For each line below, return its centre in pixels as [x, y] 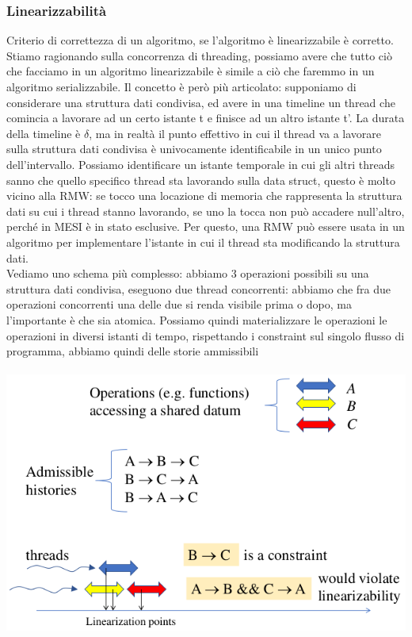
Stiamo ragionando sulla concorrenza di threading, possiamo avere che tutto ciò [199, 55]
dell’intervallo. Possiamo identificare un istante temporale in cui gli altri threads [200, 164]
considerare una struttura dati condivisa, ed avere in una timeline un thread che [201, 102]
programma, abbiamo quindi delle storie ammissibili [133, 351]
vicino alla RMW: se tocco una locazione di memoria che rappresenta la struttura [204, 196]
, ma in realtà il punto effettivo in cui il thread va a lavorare [235, 133]
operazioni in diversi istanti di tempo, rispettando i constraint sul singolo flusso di [206, 335]
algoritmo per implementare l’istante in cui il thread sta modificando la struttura [203, 242]
